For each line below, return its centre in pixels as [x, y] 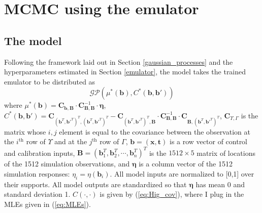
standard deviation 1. [37, 194]
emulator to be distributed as [50, 81]
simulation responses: [37, 173]
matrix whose [25, 131]
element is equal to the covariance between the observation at [155, 131]
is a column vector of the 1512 [186, 164]
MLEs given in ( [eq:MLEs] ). [47, 204]
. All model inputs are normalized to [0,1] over [182, 173]
